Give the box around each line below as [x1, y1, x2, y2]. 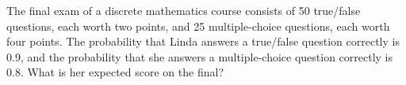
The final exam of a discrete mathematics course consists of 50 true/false [6, 2, 361, 18]
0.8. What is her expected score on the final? [6, 64, 224, 80]
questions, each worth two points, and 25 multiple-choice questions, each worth [6, 17, 390, 34]
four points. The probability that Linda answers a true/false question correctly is [6, 33, 400, 50]
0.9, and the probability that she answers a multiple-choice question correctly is [6, 48, 393, 65]
